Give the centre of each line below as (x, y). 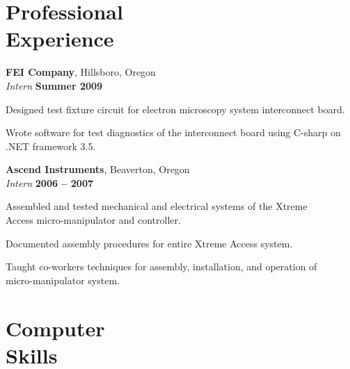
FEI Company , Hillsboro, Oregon (81, 72)
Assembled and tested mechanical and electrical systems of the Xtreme (157, 206)
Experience (60, 39)
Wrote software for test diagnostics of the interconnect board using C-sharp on (173, 132)
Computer (55, 328)
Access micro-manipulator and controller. (93, 220)
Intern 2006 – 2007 (49, 182)
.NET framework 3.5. (51, 146)
